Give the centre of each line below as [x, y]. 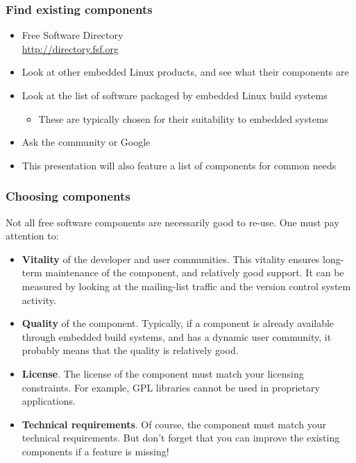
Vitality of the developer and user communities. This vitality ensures [171, 259]
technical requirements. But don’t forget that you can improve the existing [181, 438]
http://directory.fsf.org [70, 48]
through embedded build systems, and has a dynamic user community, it [177, 336]
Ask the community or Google [86, 142]
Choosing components [68, 196]
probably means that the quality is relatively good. [130, 350]
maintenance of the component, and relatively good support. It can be [195, 272]
